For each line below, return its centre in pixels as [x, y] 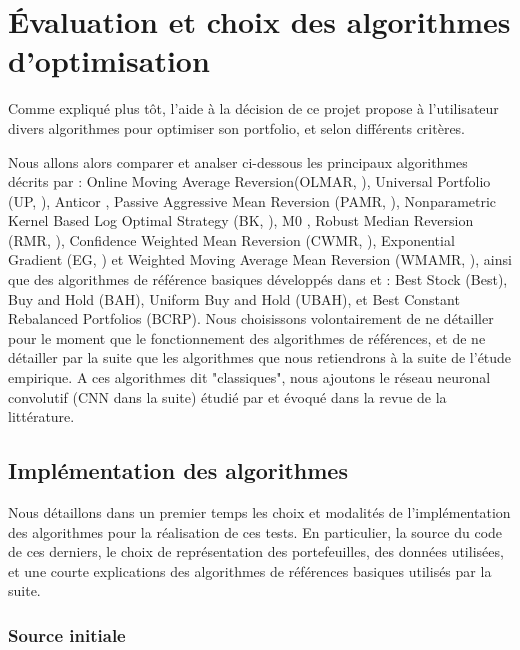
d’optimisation [109, 60]
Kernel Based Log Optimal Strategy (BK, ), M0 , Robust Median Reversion [241, 220]
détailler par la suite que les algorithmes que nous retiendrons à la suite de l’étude [260, 357]
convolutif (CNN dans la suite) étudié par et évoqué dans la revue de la [227, 396]
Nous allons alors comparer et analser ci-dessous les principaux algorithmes [238, 161]
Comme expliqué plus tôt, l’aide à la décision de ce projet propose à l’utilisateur [253, 108]
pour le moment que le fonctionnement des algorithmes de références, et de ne [247, 337]
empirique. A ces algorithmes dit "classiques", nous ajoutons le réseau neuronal [249, 377]
